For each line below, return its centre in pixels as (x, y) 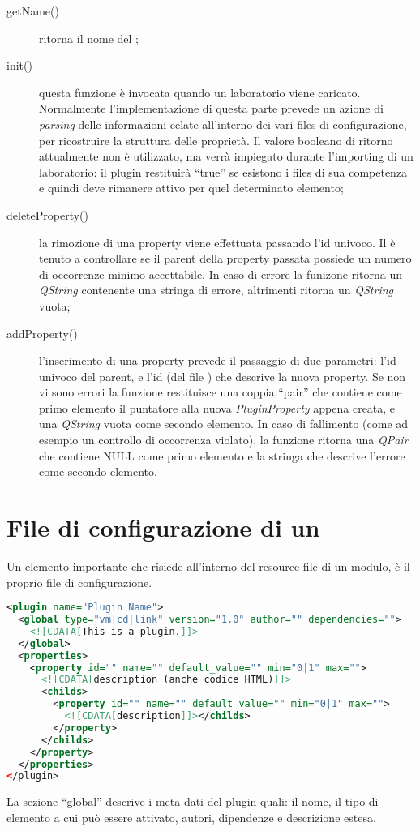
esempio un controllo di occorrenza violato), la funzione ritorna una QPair (224, 440)
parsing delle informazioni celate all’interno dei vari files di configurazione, (223, 124)
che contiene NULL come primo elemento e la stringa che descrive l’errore (222, 455)
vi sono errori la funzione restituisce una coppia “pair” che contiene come (221, 392)
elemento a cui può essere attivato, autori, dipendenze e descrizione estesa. (191, 817)
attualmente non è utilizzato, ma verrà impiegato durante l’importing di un (226, 156)
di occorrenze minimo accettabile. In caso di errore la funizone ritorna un (221, 274)
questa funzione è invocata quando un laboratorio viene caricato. (200, 92)
